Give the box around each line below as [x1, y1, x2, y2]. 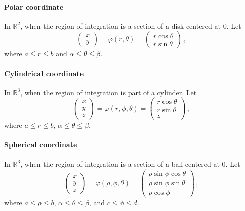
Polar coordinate [4, 1, 64, 12]
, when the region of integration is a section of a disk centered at [20, 20, 221, 31]
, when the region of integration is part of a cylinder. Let [20, 87, 197, 97]
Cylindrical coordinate [4, 68, 84, 78]
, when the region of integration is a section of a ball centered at [20, 158, 220, 169]
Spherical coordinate [4, 139, 77, 149]
